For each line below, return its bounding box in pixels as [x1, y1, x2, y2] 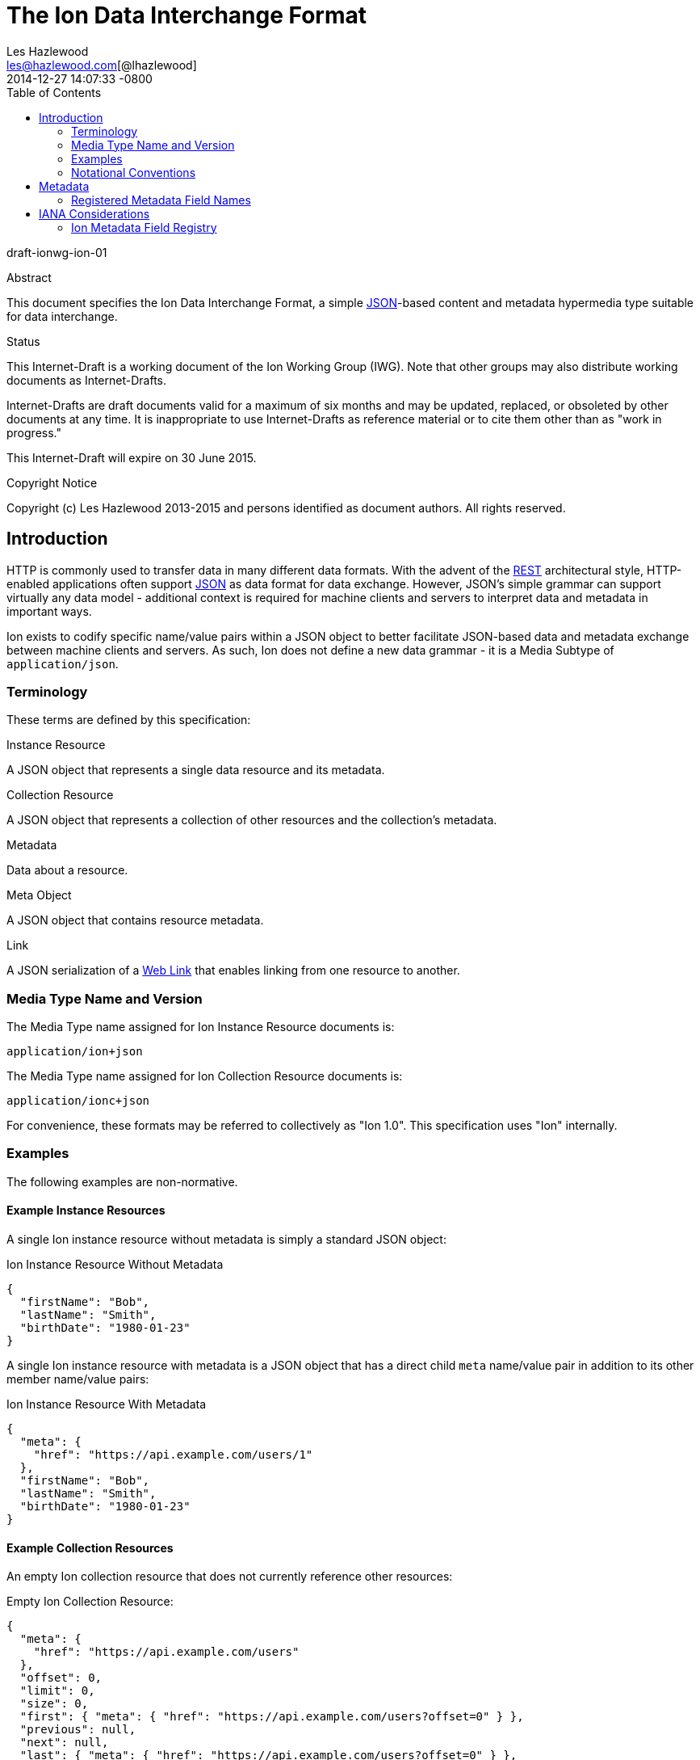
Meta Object [6, 888, 72, 903]
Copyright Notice [6, 475, 98, 490]
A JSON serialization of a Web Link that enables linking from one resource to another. [6, 963, 460, 978]
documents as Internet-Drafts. [6, 373, 167, 387]
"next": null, [19, 1736, 109, 1749]
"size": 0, [19, 1697, 89, 1711]
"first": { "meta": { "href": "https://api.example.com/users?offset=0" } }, [19, 1710, 524, 1724]
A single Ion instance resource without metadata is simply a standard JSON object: [6, 1232, 446, 1247]
